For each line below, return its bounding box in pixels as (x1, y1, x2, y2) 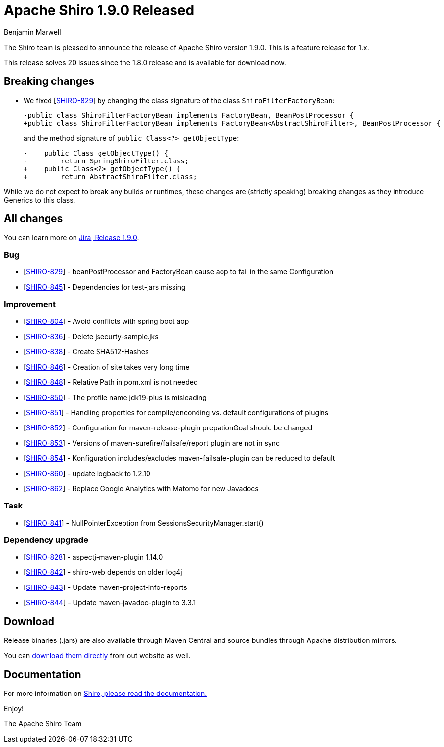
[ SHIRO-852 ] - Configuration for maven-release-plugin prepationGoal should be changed (24, 423, 313, 432)
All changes (4, 213, 63, 225)
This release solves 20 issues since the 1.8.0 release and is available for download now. (4, 58, 286, 67)
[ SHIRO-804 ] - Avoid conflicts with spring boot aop (24, 317, 189, 325)
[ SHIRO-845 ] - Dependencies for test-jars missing (24, 283, 186, 292)
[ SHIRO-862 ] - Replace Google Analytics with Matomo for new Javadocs (24, 484, 259, 493)
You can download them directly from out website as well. (4, 651, 191, 660)
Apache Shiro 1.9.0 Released (4, 2, 195, 19)
